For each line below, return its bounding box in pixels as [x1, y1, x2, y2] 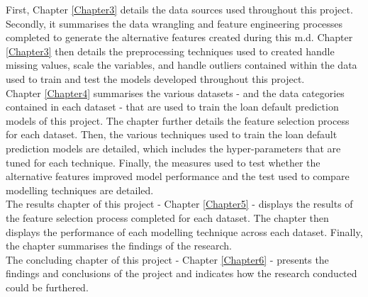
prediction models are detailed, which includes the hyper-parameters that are [6, 140, 341, 155]
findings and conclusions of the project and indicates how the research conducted [6, 266, 357, 281]
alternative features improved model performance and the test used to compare [6, 169, 350, 184]
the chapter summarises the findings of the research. [6, 238, 233, 253]
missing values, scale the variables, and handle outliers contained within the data [6, 57, 357, 72]
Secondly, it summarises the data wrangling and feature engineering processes [6, 16, 343, 30]
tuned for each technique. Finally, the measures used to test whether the [6, 155, 320, 169]
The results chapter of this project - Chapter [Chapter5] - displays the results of [6, 196, 353, 211]
